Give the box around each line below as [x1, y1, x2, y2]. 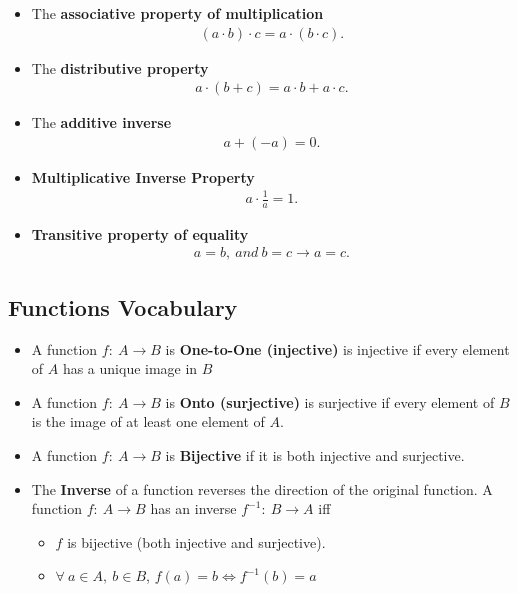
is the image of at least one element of [31, 411, 265, 432]
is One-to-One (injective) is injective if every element [165, 338, 510, 359]
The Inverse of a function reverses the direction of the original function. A [31, 478, 493, 499]
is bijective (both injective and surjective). [67, 531, 326, 552]
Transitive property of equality [31, 223, 249, 244]
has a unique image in [62, 358, 198, 379]
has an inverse [150, 498, 237, 519]
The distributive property [31, 57, 209, 78]
